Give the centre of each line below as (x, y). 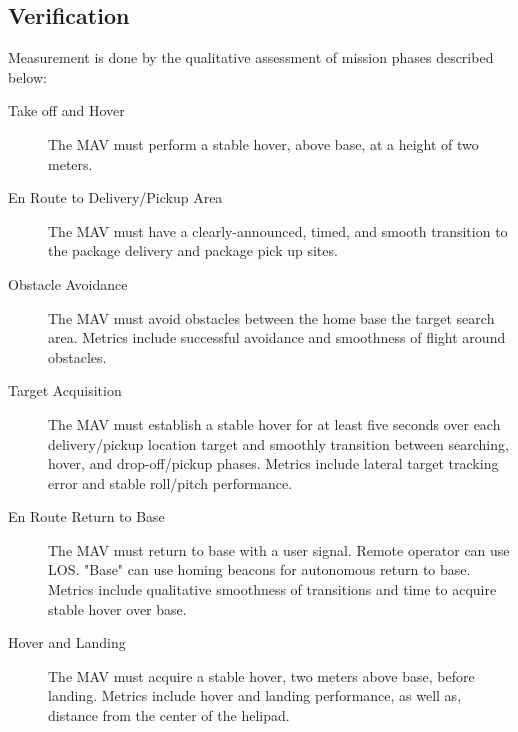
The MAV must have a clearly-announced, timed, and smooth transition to (278, 230)
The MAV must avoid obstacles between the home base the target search (271, 317)
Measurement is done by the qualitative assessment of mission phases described (251, 57)
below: (27, 76)
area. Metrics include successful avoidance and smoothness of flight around (277, 337)
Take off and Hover (66, 110)
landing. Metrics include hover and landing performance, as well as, (255, 695)
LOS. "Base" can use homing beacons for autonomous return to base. (259, 569)
